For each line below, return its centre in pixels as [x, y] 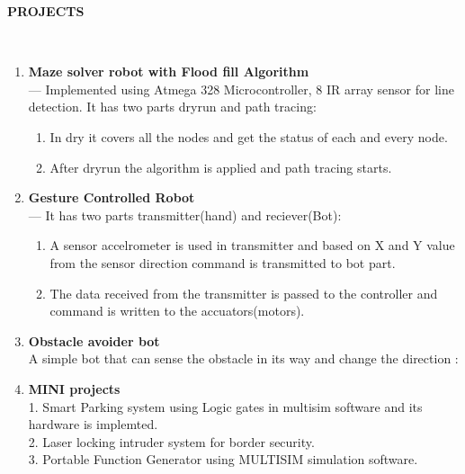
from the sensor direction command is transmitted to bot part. [223, 262]
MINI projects [74, 388]
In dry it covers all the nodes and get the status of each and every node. [249, 136]
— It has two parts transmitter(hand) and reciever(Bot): [185, 215]
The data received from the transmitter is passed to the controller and [244, 293]
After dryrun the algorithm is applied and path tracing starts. [221, 167]
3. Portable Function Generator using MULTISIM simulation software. [223, 459]
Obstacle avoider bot [94, 340]
